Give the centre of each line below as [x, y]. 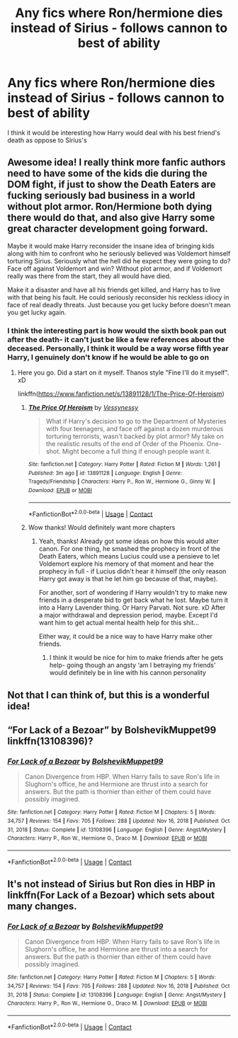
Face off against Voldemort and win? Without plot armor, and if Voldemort [115, 268]
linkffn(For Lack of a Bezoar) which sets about [111, 895]
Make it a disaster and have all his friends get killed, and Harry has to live [114, 290]
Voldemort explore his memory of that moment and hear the [126, 564]
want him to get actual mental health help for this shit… [119, 623]
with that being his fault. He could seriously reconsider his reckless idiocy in [118, 297]
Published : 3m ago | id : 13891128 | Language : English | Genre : [105, 473]
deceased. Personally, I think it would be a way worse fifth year [118, 348]
